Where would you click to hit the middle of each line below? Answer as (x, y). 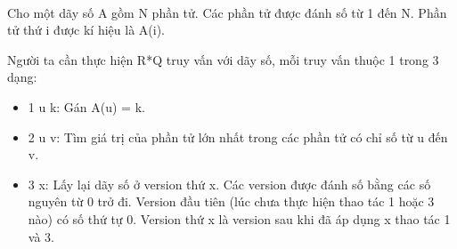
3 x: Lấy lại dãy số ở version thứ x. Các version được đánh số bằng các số (229, 184)
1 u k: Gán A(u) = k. (86, 106)
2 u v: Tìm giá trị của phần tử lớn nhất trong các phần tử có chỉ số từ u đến (238, 137)
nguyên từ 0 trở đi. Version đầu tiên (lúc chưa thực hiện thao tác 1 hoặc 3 (231, 201)
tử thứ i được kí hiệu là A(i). (86, 30)
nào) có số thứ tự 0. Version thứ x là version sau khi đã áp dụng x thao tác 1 (239, 218)
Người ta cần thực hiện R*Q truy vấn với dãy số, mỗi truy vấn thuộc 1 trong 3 (223, 59)
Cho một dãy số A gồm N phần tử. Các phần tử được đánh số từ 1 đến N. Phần (227, 12)
